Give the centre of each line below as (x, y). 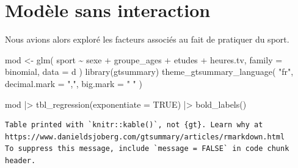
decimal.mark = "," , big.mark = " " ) (74, 83)
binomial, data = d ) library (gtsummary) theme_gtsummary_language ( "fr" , (149, 72)
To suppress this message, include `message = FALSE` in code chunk (147, 149)
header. (20, 160)
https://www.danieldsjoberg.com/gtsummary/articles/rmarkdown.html (145, 137)
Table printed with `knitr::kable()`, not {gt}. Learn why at (134, 125)
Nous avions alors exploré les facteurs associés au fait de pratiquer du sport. (147, 39)
